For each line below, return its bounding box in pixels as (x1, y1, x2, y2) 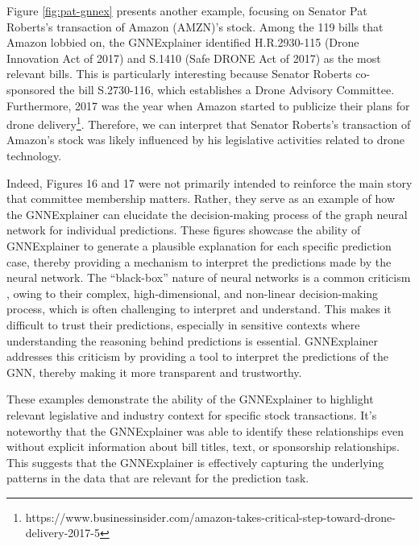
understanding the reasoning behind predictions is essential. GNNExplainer (6, 332, 379, 349)
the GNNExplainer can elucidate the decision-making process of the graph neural (6, 205, 408, 222)
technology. (6, 147, 62, 163)
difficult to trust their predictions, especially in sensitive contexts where (6, 316, 360, 333)
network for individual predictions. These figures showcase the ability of (6, 221, 361, 238)
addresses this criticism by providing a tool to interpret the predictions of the (6, 348, 388, 365)
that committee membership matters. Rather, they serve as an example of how (6, 190, 396, 207)
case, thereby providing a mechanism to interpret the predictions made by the (6, 253, 392, 270)
